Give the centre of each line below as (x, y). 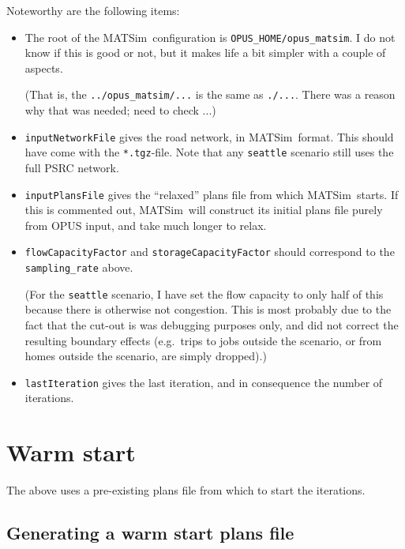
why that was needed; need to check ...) (120, 110)
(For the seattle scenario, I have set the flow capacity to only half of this (204, 293)
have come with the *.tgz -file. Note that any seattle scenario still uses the (209, 152)
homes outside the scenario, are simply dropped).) (146, 356)
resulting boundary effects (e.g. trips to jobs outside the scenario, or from (203, 340)
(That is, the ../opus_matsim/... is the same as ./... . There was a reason (210, 94)
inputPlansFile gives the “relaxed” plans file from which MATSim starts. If (212, 194)
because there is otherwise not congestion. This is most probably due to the (208, 309)
